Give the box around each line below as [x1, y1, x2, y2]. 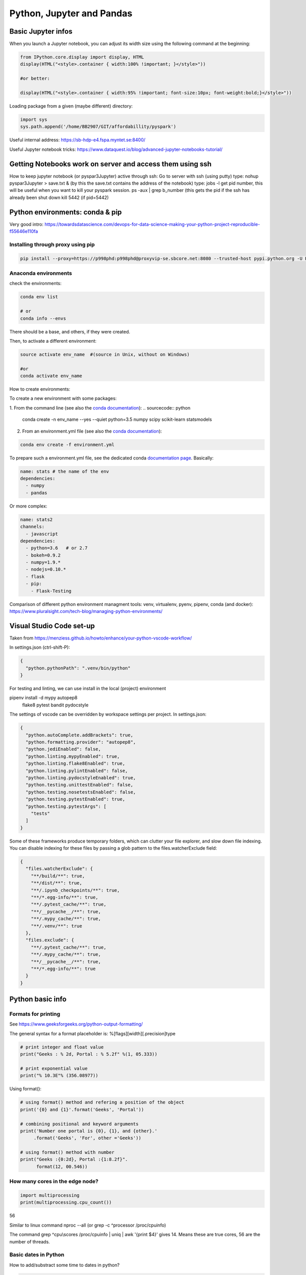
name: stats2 [20, 517, 53, 522]
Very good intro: [9, 221, 43, 227]
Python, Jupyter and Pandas [9, 8, 133, 19]
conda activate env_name [20, 373, 83, 379]
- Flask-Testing [31, 588, 71, 594]
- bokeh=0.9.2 [25, 552, 61, 558]
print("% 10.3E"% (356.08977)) [20, 1073, 99, 1079]
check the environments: [9, 280, 62, 287]
